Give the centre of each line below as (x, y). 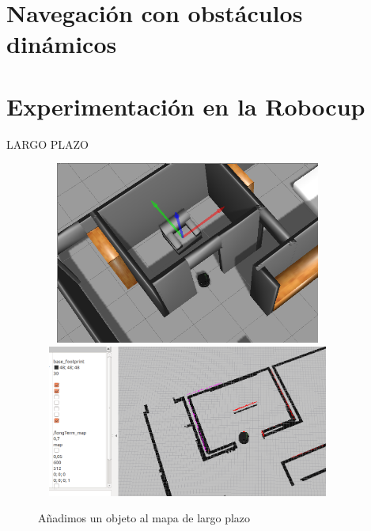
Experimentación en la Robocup (186, 106)
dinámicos (62, 44)
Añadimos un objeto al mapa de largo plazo (144, 518)
